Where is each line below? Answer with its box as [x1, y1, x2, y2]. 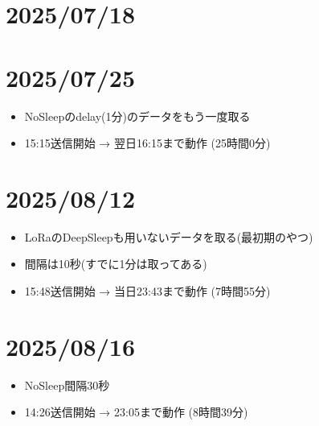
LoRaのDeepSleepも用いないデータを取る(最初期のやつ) [24, 228, 313, 245]
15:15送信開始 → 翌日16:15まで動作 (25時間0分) [24, 134, 271, 151]
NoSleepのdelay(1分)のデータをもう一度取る [24, 107, 251, 124]
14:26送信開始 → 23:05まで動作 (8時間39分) [24, 403, 248, 420]
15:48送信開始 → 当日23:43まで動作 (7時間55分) [24, 283, 271, 299]
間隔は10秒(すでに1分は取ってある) [24, 255, 207, 272]
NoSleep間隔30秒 [24, 376, 110, 393]
